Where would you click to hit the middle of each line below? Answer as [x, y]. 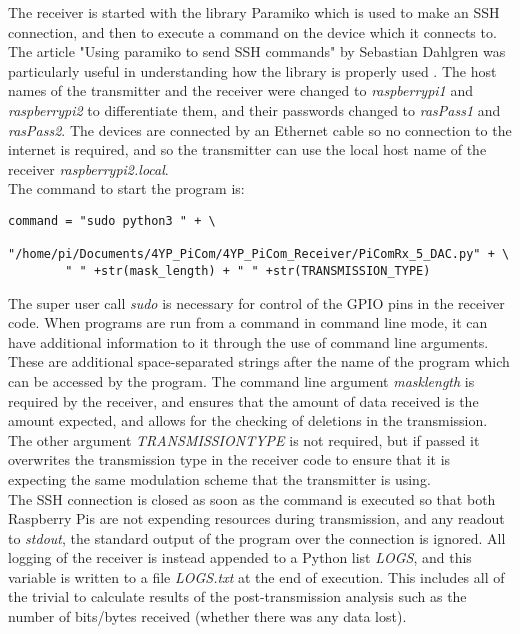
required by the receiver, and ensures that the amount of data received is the [243, 400]
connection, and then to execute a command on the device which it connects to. [252, 31]
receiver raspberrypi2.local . [88, 168]
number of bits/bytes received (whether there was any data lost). [207, 616]
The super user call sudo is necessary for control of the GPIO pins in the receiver [256, 302]
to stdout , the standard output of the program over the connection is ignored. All [257, 537]
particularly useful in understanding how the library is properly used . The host [252, 70]
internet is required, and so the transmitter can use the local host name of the [247, 149]
